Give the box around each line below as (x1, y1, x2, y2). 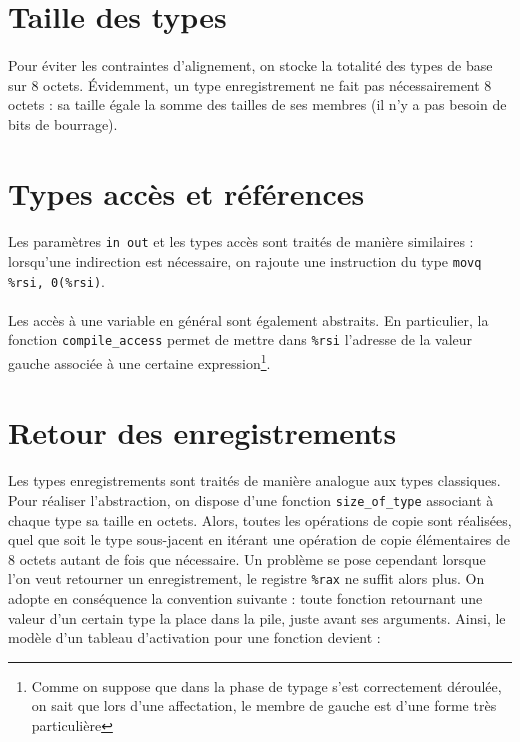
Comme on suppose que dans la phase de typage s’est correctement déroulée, (31, 675, 502, 696)
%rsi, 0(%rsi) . (8, 270, 105, 291)
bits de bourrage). (8, 113, 118, 134)
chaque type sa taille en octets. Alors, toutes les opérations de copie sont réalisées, (8, 509, 512, 530)
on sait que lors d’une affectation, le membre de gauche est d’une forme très (31, 695, 497, 716)
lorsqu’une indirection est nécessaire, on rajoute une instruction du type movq (8, 250, 482, 271)
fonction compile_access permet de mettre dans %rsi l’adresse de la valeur (8, 329, 473, 350)
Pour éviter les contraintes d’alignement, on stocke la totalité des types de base (8, 54, 493, 75)
